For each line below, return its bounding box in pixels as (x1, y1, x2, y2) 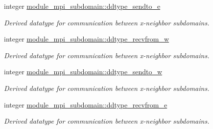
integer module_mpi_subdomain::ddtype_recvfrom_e (4, 99, 167, 109)
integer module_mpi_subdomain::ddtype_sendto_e (4, 1, 161, 11)
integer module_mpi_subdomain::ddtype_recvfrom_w (4, 34, 169, 44)
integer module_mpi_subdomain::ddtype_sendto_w (4, 66, 163, 77)
